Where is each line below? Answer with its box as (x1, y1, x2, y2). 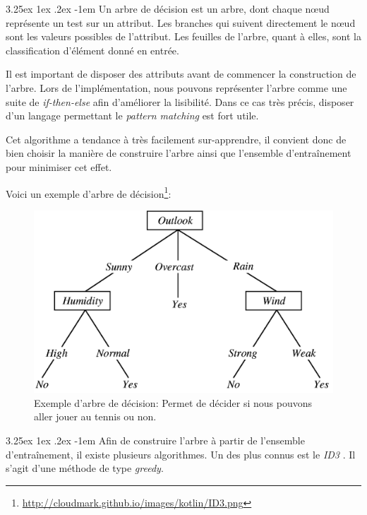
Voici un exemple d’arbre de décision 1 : (6, 184, 172, 201)
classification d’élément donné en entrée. (6, 42, 179, 57)
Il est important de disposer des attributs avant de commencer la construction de (6, 66, 356, 81)
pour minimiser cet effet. (6, 159, 112, 174)
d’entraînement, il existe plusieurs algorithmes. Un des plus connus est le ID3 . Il (6, 446, 356, 461)
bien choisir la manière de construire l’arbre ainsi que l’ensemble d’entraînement (6, 146, 351, 160)
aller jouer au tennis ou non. (34, 409, 157, 424)
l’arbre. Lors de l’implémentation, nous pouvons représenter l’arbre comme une (6, 80, 347, 95)
